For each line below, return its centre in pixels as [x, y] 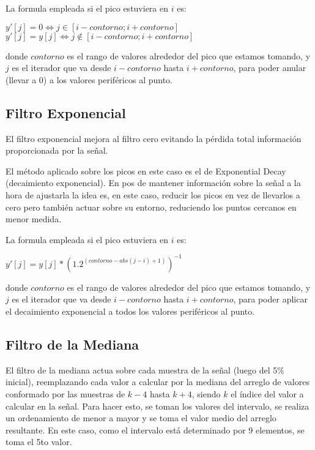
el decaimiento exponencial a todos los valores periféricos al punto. [130, 311]
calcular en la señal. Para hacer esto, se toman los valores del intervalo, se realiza [157, 406]
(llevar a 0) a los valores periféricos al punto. [89, 79]
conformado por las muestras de [65, 394]
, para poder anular [270, 68]
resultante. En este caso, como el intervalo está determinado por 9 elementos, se [155, 429]
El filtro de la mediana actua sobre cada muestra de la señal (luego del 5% [145, 369]
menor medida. [34, 219]
